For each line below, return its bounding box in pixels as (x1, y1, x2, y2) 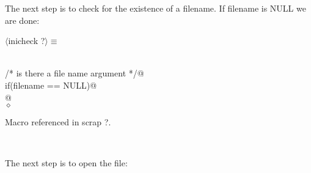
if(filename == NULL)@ (5, 78, 97, 91)
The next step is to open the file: (5, 156, 128, 169)
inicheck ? (8, 34, 45, 47)
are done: (5, 13, 40, 26)
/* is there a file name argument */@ (5, 67, 144, 79)
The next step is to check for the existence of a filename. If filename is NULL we (5, 2, 306, 14)
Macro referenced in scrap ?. (5, 116, 111, 128)
